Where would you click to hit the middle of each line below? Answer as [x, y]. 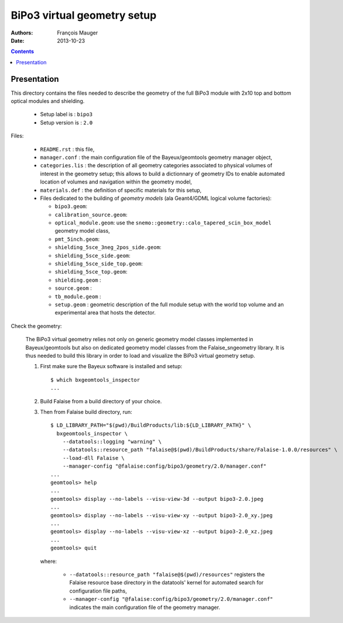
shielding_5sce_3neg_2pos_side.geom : [108, 247]
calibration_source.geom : [91, 214]
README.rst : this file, [67, 149]
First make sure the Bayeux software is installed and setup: [111, 366]
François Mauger [78, 33]
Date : [18, 40]
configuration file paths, [98, 591]
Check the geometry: [36, 326]
